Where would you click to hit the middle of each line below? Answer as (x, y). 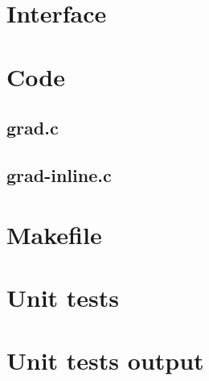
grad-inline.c (59, 174)
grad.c (33, 128)
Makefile (54, 234)
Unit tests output (105, 360)
